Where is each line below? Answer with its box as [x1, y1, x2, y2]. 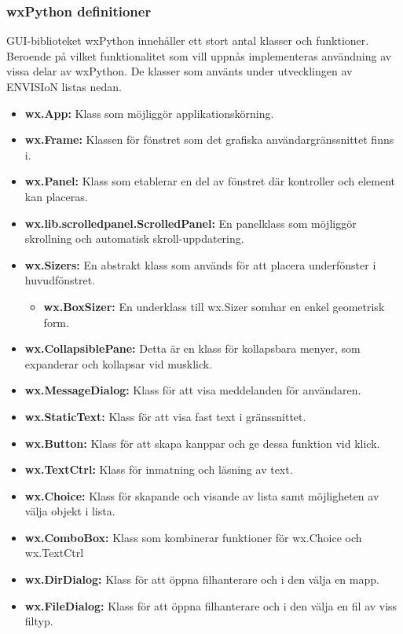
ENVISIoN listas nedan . [6, 79, 122, 94]
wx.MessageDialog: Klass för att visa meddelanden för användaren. [24, 382, 361, 398]
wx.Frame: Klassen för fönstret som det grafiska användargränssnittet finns [24, 131, 394, 148]
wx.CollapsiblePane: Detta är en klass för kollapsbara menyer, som [24, 340, 361, 357]
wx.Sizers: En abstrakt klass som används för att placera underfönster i [24, 256, 376, 273]
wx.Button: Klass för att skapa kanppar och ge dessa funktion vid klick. [24, 434, 380, 451]
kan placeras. [24, 188, 88, 204]
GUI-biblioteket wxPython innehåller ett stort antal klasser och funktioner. [6, 32, 369, 49]
